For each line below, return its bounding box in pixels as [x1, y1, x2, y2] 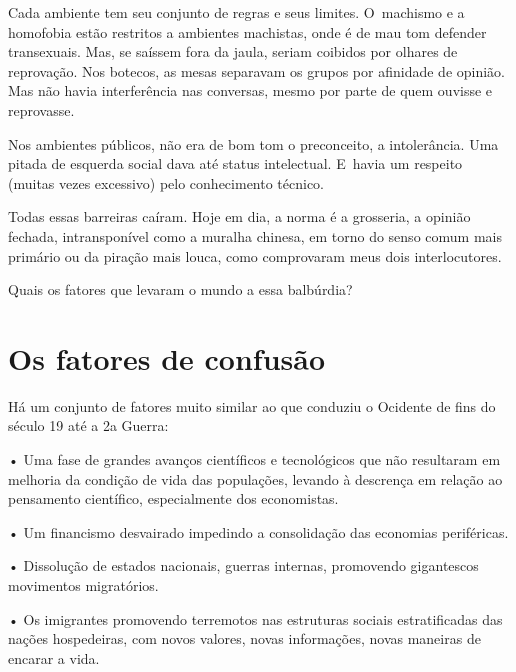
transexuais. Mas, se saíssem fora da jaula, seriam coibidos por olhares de [8, 41, 458, 62]
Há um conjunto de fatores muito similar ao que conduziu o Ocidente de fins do [8, 395, 496, 416]
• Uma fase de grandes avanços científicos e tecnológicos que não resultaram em [8, 449, 501, 470]
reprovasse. [8, 99, 75, 120]
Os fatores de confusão [8, 337, 326, 378]
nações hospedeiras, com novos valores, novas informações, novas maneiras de [8, 628, 481, 649]
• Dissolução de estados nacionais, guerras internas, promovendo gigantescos [8, 555, 479, 576]
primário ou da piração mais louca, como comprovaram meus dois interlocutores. [8, 245, 502, 266]
